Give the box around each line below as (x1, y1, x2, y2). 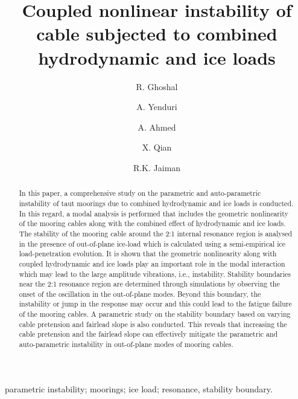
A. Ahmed (138, 120, 176, 133)
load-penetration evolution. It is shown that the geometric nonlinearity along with (19, 248, 277, 259)
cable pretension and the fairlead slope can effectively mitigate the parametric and (19, 329, 278, 339)
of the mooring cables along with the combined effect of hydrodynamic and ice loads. (19, 218, 286, 229)
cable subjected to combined (36, 21, 277, 46)
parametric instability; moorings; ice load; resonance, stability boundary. (5, 382, 273, 395)
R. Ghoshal (136, 80, 178, 92)
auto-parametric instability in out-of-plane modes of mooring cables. (19, 339, 233, 349)
